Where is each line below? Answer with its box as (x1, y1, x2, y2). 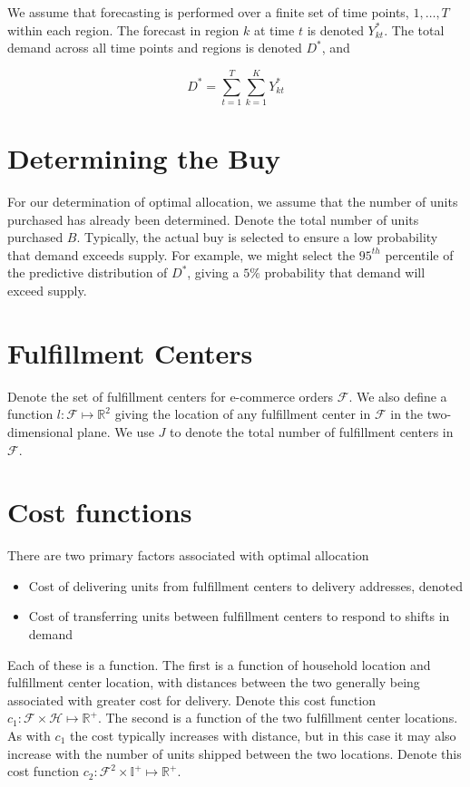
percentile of (385, 245, 454, 264)
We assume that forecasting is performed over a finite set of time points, (7, 3, 409, 21)
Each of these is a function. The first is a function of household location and (7, 655, 431, 674)
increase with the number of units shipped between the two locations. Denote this (7, 743, 462, 763)
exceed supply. (7, 281, 87, 299)
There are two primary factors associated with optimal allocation (7, 546, 369, 565)
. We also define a (348, 386, 447, 405)
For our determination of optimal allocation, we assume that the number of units (7, 192, 458, 211)
